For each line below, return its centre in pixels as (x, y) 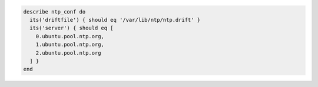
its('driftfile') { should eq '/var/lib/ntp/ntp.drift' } (115, 20)
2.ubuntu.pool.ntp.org (68, 53)
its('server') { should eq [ (72, 28)
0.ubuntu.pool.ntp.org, (70, 36)
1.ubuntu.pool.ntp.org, (70, 45)
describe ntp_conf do (54, 11)
